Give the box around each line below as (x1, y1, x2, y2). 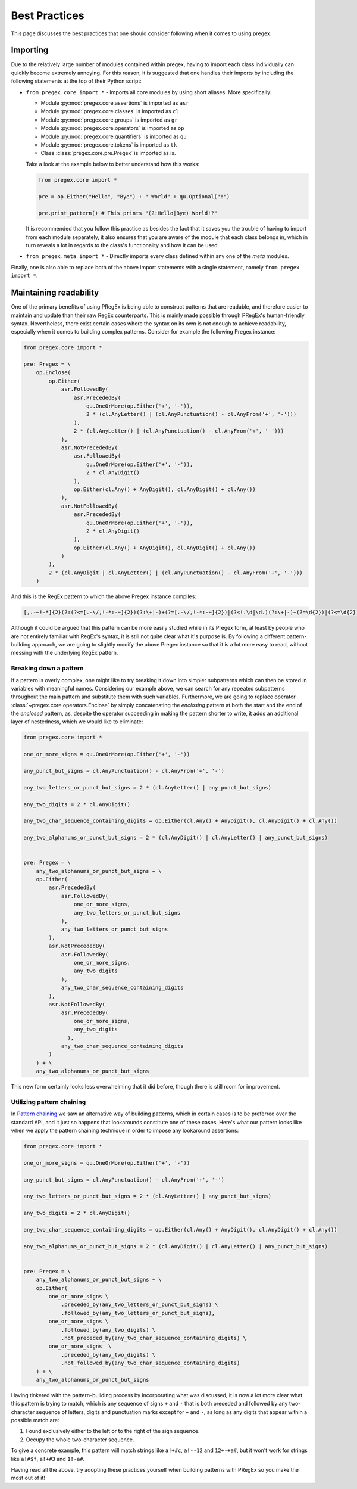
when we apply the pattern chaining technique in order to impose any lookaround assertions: (11, 1127, 239, 1134)
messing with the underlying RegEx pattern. (11, 649, 118, 657)
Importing (11, 45, 49, 55)
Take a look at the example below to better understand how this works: (26, 160, 200, 167)
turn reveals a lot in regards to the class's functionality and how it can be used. (26, 242, 220, 249)
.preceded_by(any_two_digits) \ (61, 1351, 156, 1358)
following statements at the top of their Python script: (11, 77, 142, 85)
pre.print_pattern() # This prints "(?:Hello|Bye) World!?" (38, 210, 218, 217)
